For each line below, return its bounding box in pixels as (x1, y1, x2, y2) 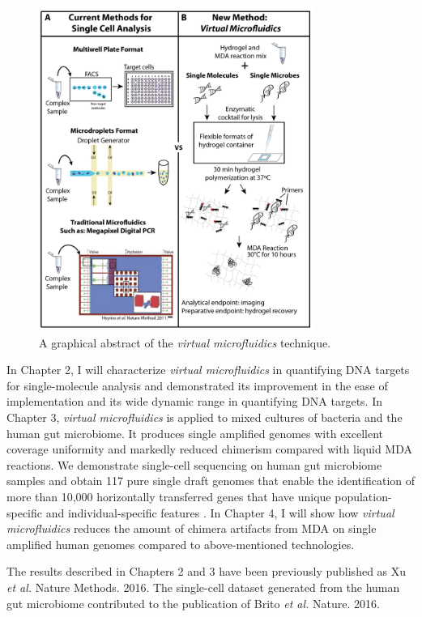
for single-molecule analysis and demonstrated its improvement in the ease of (6, 377, 388, 394)
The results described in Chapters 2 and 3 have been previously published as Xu (6, 563, 407, 580)
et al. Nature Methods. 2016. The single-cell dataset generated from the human (6, 578, 400, 595)
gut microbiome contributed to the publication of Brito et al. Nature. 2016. (6, 594, 380, 611)
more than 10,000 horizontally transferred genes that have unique (6, 488, 331, 504)
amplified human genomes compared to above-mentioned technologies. (6, 535, 355, 552)
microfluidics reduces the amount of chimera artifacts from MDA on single (6, 520, 377, 537)
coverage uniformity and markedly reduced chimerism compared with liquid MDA (6, 440, 413, 457)
